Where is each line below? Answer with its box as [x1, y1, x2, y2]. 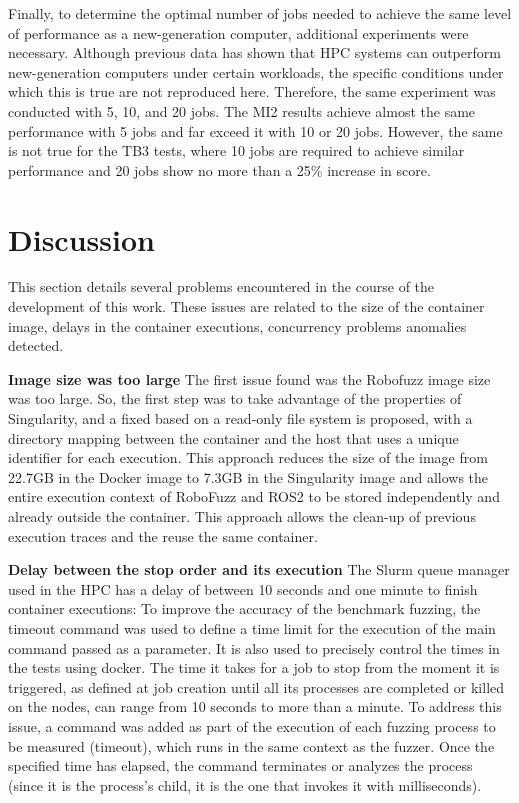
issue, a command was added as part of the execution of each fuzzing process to [8, 715, 496, 736]
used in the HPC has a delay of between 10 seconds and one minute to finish [8, 578, 478, 599]
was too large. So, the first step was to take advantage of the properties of [8, 388, 462, 409]
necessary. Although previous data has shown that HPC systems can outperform [8, 42, 501, 63]
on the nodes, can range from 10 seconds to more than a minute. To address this [8, 696, 502, 717]
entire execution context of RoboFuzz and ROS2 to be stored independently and [8, 486, 500, 507]
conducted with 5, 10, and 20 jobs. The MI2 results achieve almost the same [8, 100, 476, 121]
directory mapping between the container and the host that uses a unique [8, 427, 459, 448]
